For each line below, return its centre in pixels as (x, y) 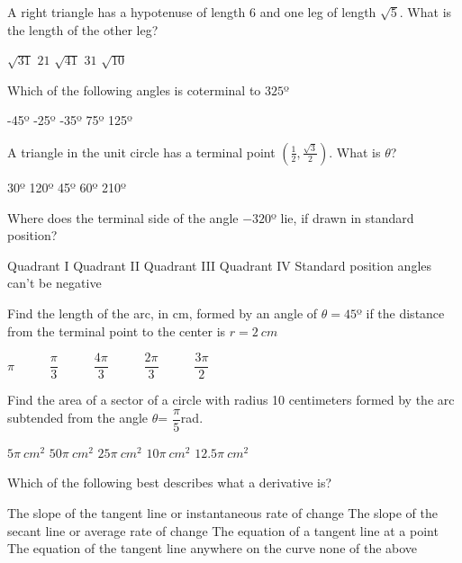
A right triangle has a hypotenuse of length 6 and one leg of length (192, 12)
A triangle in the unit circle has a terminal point (141, 152)
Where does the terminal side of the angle (123, 217)
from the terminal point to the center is (117, 331)
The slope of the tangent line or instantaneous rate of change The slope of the (222, 513)
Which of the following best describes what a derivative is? (170, 483)
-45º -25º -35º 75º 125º (70, 120)
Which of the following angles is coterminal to (134, 89)
